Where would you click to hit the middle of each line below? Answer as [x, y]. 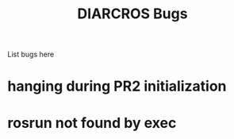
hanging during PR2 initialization [117, 86]
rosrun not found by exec [92, 123]
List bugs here [31, 54]
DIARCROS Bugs [132, 14]
